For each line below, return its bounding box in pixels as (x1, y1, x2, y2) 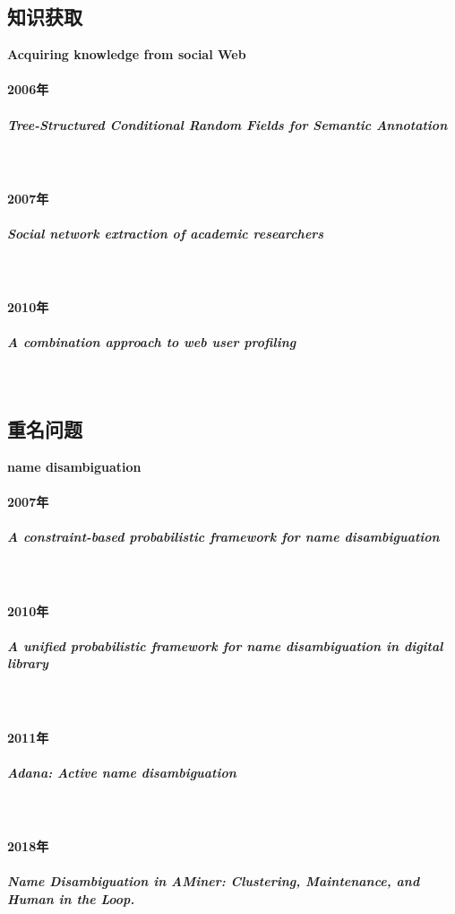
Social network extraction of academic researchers (7, 223, 324, 242)
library (7, 654, 48, 673)
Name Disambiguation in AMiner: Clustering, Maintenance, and (7, 872, 420, 891)
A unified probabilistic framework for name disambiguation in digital (7, 636, 443, 655)
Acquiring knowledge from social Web (7, 45, 246, 64)
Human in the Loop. (7, 889, 135, 908)
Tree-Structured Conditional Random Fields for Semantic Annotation (7, 115, 448, 134)
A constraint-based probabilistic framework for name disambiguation (7, 527, 440, 546)
